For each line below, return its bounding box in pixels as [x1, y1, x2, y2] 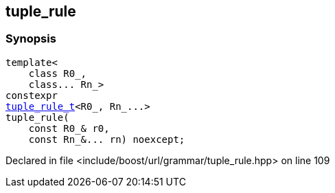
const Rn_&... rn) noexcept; [28, 133, 185, 145]
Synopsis [5, 32, 56, 46]
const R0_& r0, [28, 122, 110, 134]
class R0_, [28, 67, 87, 79]
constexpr [5, 89, 58, 101]
